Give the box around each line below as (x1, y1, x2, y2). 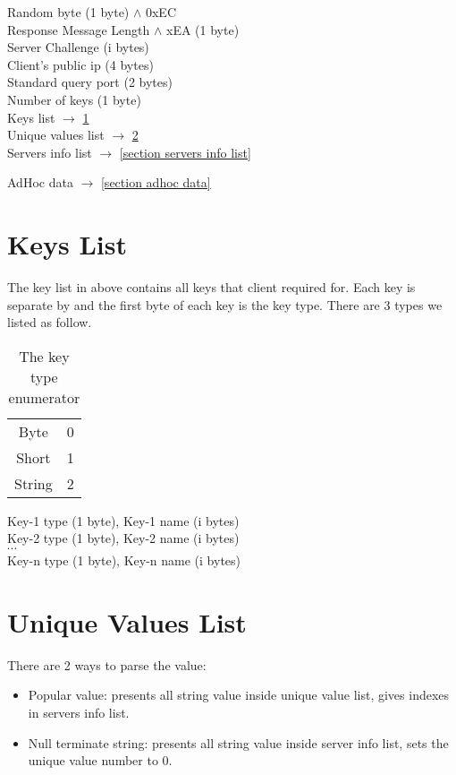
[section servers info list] (119, 142, 251, 161)
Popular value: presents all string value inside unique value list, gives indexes (28, 685, 450, 704)
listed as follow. (7, 313, 92, 332)
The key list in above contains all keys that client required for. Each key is (7, 278, 416, 297)
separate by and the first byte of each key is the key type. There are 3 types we (7, 295, 443, 314)
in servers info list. (28, 702, 130, 721)
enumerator (8, 386, 80, 408)
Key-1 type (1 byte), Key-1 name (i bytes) (7, 511, 240, 530)
